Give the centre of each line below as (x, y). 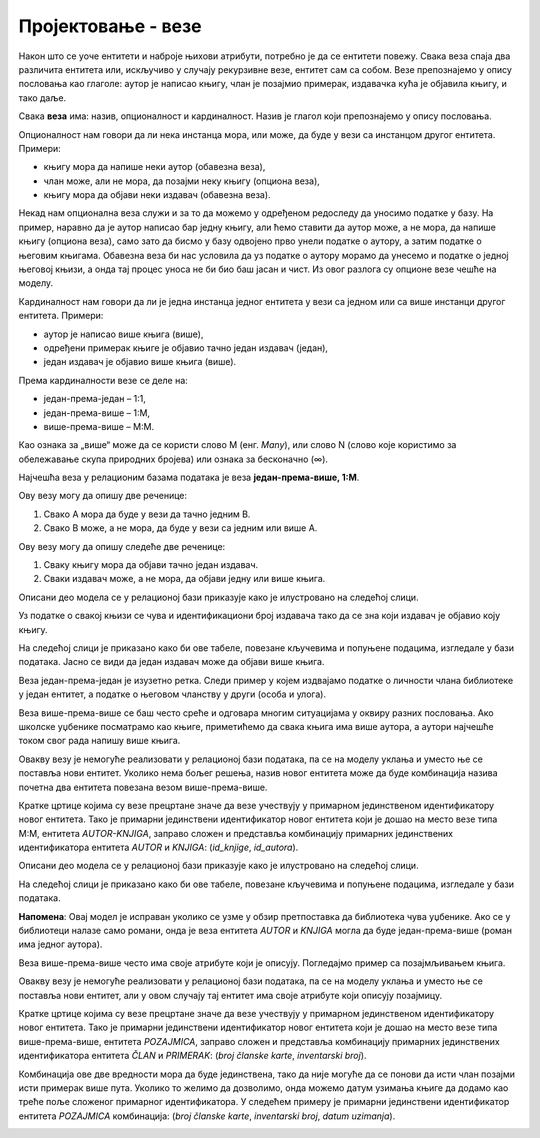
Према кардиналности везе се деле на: (103, 380)
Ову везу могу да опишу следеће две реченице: (122, 546)
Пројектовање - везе (110, 26)
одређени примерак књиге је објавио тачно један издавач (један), (186, 347)
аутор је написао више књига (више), (123, 334)
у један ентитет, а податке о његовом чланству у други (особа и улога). (172, 694)
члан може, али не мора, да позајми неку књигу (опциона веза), (181, 181)
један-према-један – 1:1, (95, 399)
